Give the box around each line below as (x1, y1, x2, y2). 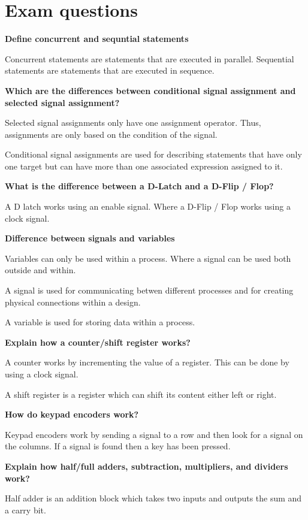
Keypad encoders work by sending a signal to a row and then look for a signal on (5, 428, 303, 440)
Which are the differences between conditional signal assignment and (5, 84, 296, 96)
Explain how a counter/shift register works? (5, 335, 191, 348)
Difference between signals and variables (5, 232, 175, 244)
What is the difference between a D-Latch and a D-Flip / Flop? (5, 180, 274, 192)
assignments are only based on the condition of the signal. (5, 128, 218, 140)
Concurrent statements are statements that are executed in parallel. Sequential (5, 52, 294, 65)
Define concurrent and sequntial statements (5, 32, 189, 45)
